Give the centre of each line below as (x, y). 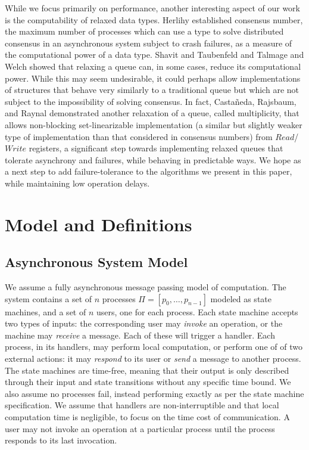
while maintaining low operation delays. (77, 183)
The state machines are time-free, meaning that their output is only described (147, 370)
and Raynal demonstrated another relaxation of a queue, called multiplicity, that (152, 113)
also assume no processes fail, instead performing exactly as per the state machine (154, 393)
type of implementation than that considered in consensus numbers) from (139, 136)
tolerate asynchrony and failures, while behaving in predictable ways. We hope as (153, 159)
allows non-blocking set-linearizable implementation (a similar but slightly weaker (154, 124)
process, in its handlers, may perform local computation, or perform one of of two (154, 347)
